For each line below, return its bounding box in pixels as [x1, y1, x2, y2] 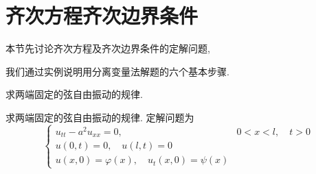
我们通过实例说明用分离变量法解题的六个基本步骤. [5, 64, 229, 78]
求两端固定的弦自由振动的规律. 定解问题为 [5, 110, 194, 124]
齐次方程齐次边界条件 [5, 1, 199, 29]
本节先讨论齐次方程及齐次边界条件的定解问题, [5, 41, 210, 55]
